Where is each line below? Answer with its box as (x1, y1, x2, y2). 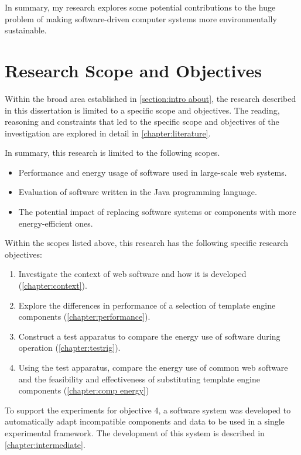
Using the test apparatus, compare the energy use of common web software (18, 361, 288, 373)
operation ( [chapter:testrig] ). (18, 341, 121, 354)
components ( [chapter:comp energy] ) (18, 384, 149, 396)
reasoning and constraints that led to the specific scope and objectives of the (5, 115, 279, 128)
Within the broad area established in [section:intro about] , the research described (5, 92, 296, 104)
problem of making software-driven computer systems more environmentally (5, 12, 277, 25)
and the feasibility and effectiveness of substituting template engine (18, 372, 261, 385)
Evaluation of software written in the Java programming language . (18, 186, 257, 198)
